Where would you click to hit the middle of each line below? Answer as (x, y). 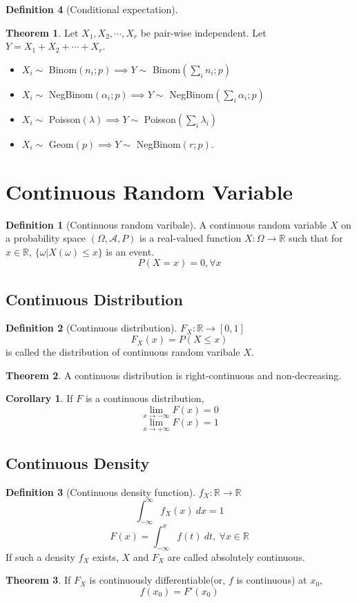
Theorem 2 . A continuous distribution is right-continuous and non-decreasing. (174, 375)
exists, (105, 556)
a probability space (46, 238)
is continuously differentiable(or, (157, 580)
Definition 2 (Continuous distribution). (91, 328)
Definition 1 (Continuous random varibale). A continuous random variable (166, 224)
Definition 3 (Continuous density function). (101, 491)
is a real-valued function (191, 238)
